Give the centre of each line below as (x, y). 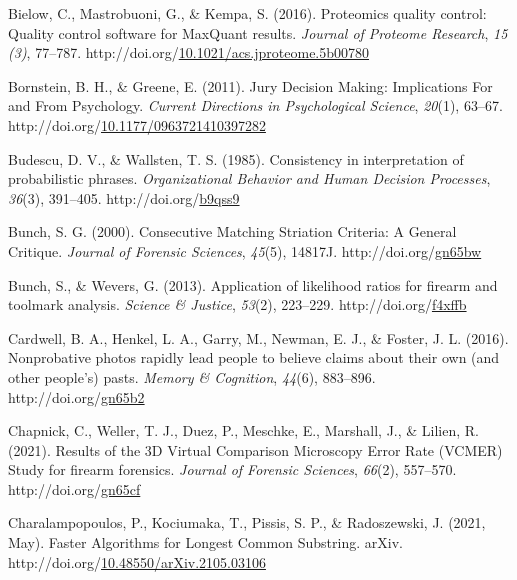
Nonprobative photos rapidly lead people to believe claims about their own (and (254, 357)
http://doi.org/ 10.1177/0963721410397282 (137, 124)
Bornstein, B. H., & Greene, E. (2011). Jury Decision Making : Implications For (250, 85)
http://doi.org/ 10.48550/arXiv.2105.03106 (137, 561)
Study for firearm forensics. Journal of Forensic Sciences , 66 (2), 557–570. (232, 469)
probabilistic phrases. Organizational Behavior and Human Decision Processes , (249, 178)
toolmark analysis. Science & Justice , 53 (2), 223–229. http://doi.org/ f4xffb (237, 304)
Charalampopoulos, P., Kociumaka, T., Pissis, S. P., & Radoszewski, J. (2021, (247, 522)
